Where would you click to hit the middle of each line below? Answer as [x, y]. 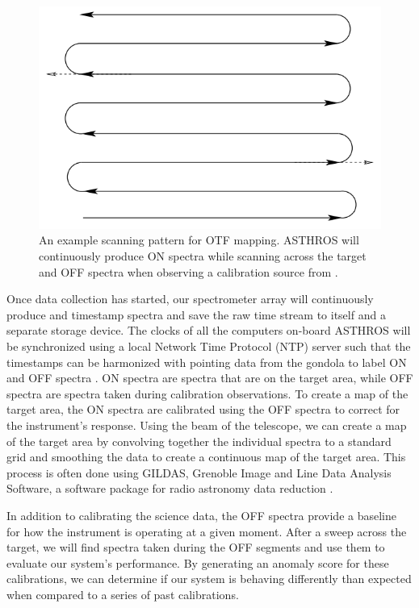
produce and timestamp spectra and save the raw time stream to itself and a [196, 314]
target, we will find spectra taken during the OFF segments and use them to [196, 547]
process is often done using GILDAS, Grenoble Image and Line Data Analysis [199, 472]
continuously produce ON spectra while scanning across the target [203, 256]
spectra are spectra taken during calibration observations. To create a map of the [207, 393]
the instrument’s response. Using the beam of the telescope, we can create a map [207, 425]
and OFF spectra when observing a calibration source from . [189, 271]
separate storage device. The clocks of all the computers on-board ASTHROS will [209, 330]
